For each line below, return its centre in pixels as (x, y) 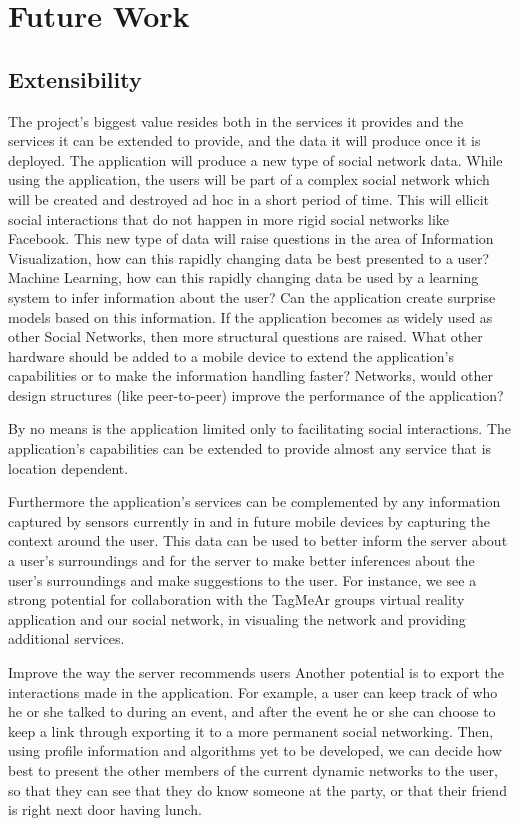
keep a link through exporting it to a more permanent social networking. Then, (251, 730)
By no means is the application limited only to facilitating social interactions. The (259, 428)
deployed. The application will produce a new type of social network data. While (255, 159)
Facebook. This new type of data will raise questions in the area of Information (251, 238)
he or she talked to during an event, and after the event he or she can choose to (252, 711)
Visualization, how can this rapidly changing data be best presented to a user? (249, 257)
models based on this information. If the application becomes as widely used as (250, 316)
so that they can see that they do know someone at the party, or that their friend (257, 789)
